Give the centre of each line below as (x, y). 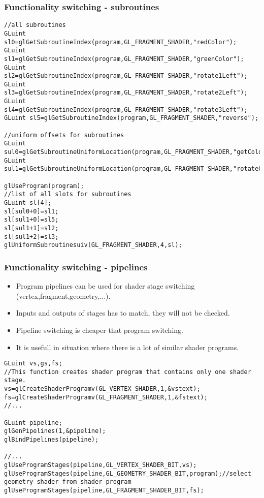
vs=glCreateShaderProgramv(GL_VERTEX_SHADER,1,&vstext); (102, 389)
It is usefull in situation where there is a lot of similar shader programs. (127, 347)
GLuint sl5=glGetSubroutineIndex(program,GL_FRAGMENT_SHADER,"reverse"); (131, 118)
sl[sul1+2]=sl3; (31, 237)
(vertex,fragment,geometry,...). (63, 295)
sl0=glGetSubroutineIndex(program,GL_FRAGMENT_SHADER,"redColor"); (121, 42)
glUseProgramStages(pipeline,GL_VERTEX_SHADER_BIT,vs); (101, 465)
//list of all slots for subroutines (68, 194)
